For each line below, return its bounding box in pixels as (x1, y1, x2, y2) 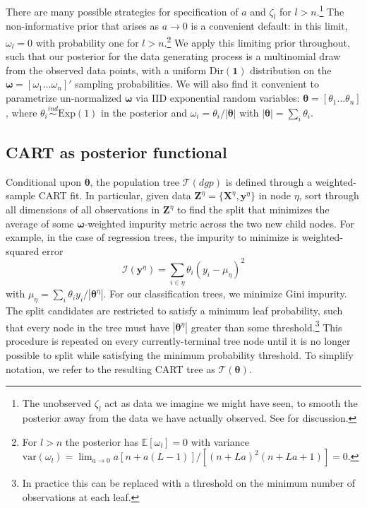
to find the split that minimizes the (176, 202, 330, 217)
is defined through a (225, 174, 313, 189)
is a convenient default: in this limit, (191, 18, 348, 33)
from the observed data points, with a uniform (6, 62, 207, 77)
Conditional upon (6, 174, 81, 189)
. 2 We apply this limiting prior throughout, (164, 33, 350, 49)
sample (6, 188, 36, 203)
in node (258, 188, 291, 203)
